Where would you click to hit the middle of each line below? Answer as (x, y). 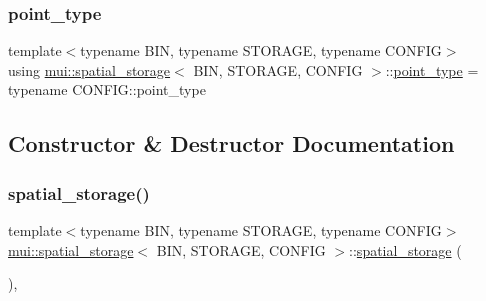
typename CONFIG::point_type (107, 89)
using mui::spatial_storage (89, 69)
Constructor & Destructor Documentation (231, 143)
